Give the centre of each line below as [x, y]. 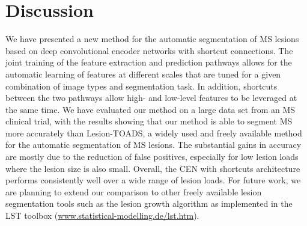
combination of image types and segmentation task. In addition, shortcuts [141, 86]
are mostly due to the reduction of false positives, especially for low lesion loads [152, 157]
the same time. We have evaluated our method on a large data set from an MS [150, 109]
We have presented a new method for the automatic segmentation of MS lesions [152, 39]
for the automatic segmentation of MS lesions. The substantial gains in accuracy [153, 145]
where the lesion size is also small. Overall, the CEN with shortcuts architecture [153, 168]
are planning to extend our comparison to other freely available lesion [134, 191]
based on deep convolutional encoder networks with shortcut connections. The [149, 50]
